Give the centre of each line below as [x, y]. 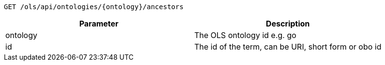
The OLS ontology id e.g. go [245, 35]
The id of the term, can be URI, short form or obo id [288, 47]
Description [288, 24]
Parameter [99, 24]
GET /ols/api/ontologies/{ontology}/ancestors [94, 7]
